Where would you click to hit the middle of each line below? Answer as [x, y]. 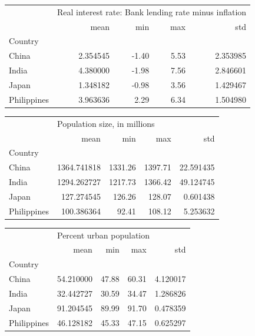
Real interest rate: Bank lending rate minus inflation [152, 11]
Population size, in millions [106, 123]
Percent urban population [103, 235]
